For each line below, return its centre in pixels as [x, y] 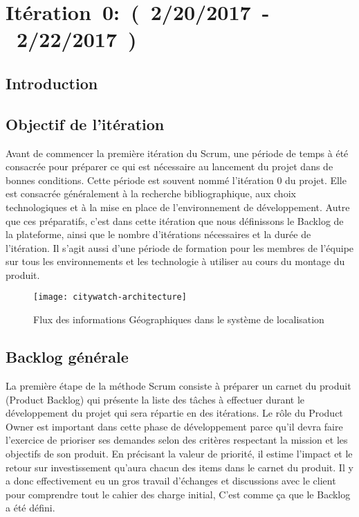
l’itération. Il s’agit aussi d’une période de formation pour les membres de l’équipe [180, 247]
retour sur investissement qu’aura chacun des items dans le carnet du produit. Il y [179, 467]
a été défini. [30, 508]
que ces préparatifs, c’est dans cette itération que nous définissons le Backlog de [175, 220]
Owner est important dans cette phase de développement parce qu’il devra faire [174, 426]
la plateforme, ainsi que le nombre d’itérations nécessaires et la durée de [158, 234]
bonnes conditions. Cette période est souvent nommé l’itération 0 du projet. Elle [176, 180]
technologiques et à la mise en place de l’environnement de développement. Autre [178, 207]
